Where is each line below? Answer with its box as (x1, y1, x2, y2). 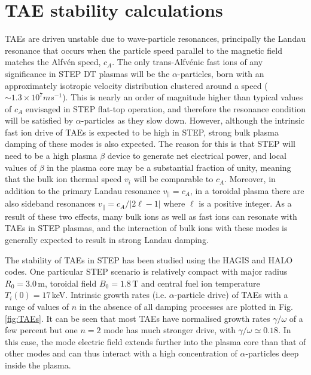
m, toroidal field (38, 276, 97, 289)
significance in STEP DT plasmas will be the (5, 67, 170, 79)
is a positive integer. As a (199, 197, 292, 210)
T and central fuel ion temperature (132, 276, 260, 289)
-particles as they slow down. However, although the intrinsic (81, 114, 305, 127)
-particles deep (245, 347, 299, 359)
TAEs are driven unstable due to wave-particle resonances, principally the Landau (5, 32, 306, 45)
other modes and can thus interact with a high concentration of (5, 347, 237, 359)
